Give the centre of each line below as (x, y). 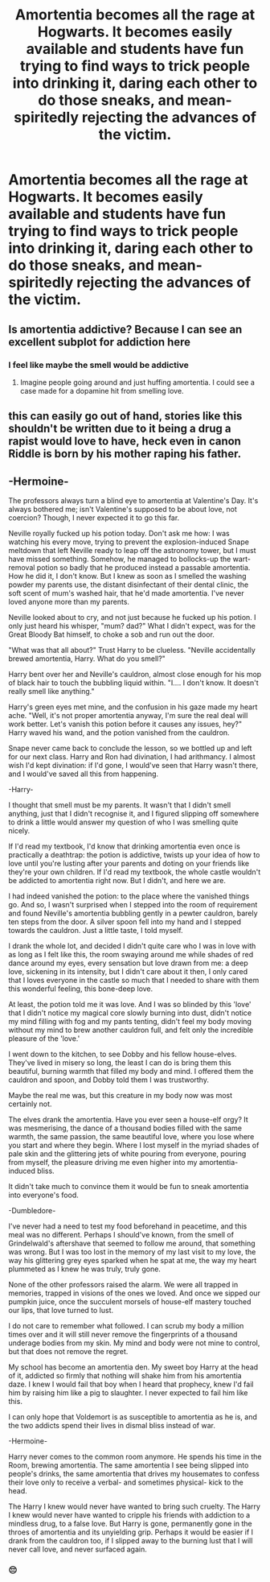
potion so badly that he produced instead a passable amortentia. (143, 568)
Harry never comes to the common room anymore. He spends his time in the (135, 1457)
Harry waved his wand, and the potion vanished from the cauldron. (119, 733)
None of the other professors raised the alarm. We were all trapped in (123, 1285)
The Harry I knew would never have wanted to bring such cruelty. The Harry (135, 1506)
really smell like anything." (51, 692)
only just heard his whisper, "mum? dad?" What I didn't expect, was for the (132, 626)
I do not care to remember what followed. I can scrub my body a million (126, 1326)
